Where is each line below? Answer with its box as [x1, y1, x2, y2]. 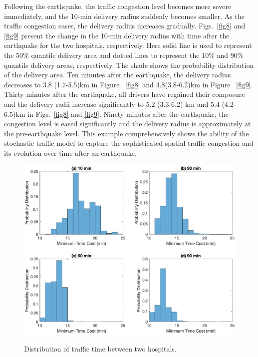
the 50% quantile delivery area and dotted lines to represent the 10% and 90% [4, 49, 244, 60]
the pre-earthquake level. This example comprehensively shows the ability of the [4, 128, 249, 138]
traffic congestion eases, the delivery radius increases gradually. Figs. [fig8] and [4, 20, 246, 31]
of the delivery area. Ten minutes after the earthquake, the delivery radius [4, 69, 231, 80]
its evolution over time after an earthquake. [4, 147, 137, 158]
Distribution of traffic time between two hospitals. [24, 344, 177, 354]
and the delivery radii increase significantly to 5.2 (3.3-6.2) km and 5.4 [4, 98, 220, 109]
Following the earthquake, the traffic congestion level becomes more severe [4, 1, 232, 11]
